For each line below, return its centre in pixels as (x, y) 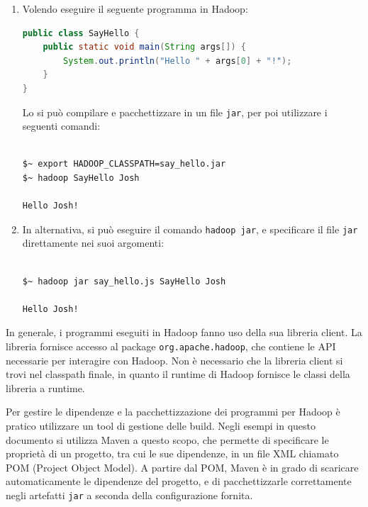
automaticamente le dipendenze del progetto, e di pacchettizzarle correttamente (179, 481)
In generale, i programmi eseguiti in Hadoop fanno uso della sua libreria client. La (184, 332)
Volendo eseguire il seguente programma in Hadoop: (135, 9)
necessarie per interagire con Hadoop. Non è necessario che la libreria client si (174, 360)
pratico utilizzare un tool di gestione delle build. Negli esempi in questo (161, 426)
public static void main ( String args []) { (144, 47)
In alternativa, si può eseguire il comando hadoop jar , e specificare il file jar (190, 229)
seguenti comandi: (61, 126)
